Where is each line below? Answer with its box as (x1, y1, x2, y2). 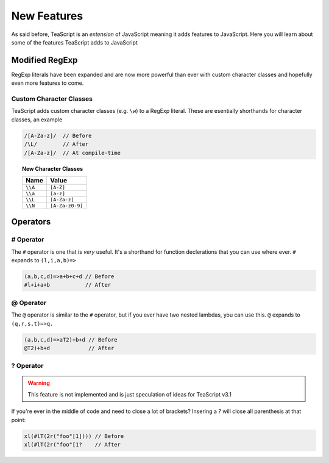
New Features (11, 9, 83, 23)
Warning (27, 379, 50, 387)
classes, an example (11, 116, 63, 123)
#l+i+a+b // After (24, 281, 111, 289)
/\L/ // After (24, 141, 89, 148)
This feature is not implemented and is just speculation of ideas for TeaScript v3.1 (27, 390, 232, 398)
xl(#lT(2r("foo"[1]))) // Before (24, 432, 124, 439)
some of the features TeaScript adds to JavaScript (11, 38, 138, 46)
